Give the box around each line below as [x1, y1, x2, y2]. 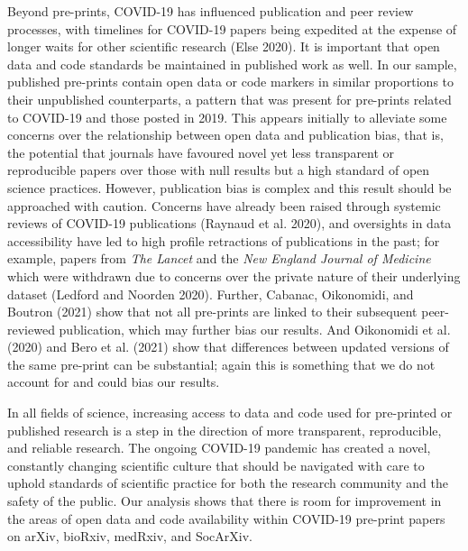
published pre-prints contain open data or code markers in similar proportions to [7, 72, 454, 91]
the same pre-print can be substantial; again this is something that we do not [7, 354, 436, 373]
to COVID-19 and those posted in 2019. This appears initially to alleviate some [7, 107, 447, 126]
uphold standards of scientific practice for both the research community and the [7, 473, 448, 492]
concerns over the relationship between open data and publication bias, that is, [7, 125, 444, 144]
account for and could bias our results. [7, 372, 220, 391]
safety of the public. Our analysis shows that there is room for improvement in [7, 491, 442, 510]
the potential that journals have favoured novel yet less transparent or [7, 142, 395, 161]
